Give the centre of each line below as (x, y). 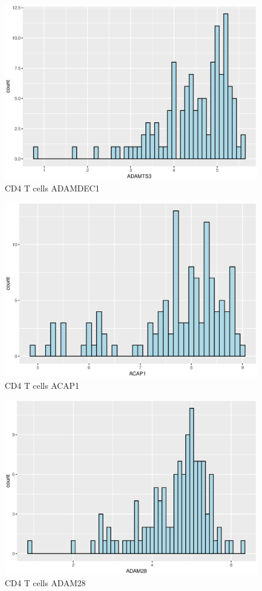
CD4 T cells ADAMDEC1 (52, 188)
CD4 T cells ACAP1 (42, 385)
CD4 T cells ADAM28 (45, 582)
